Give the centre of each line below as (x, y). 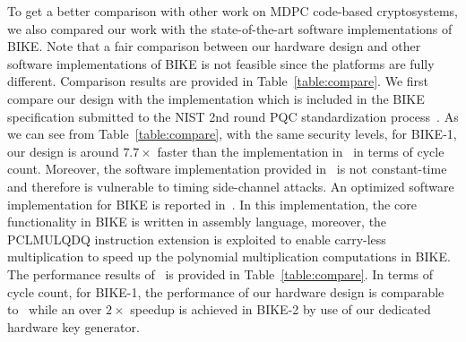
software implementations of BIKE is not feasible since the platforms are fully (221, 63)
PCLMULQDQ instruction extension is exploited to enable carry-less (197, 239)
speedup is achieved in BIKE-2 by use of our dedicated (280, 309)
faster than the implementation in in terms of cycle (301, 151)
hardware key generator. (73, 326)
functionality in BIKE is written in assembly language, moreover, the (197, 222)
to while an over (55, 309)
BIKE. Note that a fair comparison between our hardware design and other (214, 46)
